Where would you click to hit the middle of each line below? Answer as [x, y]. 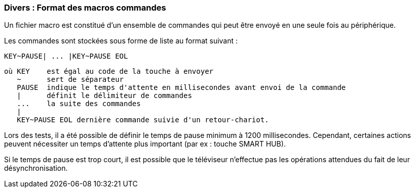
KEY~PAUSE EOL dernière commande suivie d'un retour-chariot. [143, 120]
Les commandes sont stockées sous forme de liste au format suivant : [121, 41]
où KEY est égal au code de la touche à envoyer [109, 71]
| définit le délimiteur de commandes [104, 96]
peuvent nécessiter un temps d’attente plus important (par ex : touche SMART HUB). [145, 144]
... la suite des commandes [79, 104]
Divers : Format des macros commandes [85, 8]
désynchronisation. [36, 168]
